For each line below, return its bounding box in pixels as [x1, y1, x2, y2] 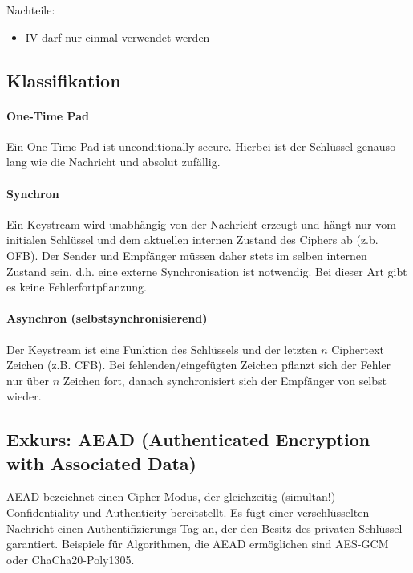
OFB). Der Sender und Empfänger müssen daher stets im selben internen [6, 246, 367, 263]
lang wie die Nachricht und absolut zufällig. [6, 153, 221, 170]
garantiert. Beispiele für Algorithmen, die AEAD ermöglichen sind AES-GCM [6, 535, 389, 552]
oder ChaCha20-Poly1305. [6, 551, 135, 567]
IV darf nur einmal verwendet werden [25, 28, 210, 45]
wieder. [6, 388, 42, 404]
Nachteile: [6, 2, 55, 18]
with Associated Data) [6, 450, 196, 475]
